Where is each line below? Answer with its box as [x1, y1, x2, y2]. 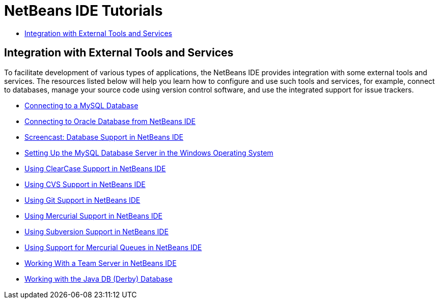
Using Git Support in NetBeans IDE [24, 195, 141, 204]
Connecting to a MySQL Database [24, 101, 139, 110]
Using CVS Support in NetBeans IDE [24, 179, 146, 189]
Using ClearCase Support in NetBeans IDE [24, 164, 166, 173]
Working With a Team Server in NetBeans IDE [24, 258, 177, 267]
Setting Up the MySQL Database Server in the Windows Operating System [24, 148, 273, 157]
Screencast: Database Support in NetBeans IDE [24, 132, 183, 141]
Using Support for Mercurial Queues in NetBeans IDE [24, 243, 202, 252]
